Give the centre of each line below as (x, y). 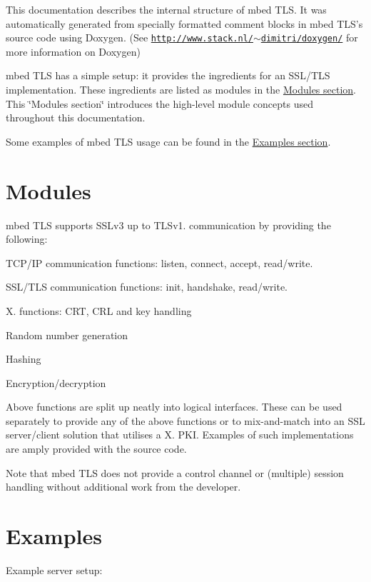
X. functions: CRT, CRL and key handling (99, 310)
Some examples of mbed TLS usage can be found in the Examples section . (168, 141)
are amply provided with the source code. (96, 449)
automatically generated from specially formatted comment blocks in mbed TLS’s (184, 23)
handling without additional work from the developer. (123, 487)
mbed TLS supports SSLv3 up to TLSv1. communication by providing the (168, 225)
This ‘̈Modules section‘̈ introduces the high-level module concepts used (159, 103)
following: (27, 239)
